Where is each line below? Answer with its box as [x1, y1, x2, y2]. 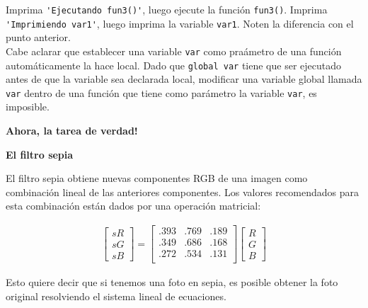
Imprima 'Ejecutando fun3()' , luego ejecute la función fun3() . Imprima [6, 2, 328, 16]
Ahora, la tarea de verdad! [6, 123, 138, 138]
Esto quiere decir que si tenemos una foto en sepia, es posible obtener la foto [6, 275, 338, 290]
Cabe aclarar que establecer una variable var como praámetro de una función [6, 43, 342, 58]
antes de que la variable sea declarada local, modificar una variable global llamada [6, 72, 362, 86]
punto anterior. [6, 30, 71, 45]
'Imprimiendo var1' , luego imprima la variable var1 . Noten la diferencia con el [6, 16, 354, 30]
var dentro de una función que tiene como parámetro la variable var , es [6, 85, 317, 100]
